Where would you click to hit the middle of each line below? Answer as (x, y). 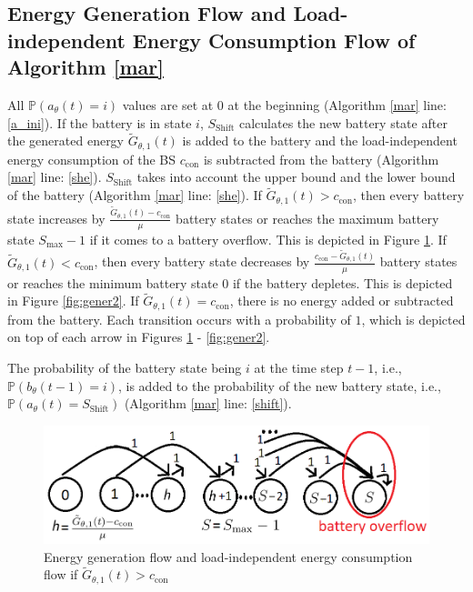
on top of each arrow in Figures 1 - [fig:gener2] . (139, 337)
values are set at (168, 104)
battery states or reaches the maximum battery (307, 218)
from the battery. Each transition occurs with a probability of (179, 319)
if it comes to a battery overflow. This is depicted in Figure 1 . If (268, 239)
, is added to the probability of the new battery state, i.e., (279, 385)
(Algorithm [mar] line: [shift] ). (208, 403)
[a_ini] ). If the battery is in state (100, 122)
